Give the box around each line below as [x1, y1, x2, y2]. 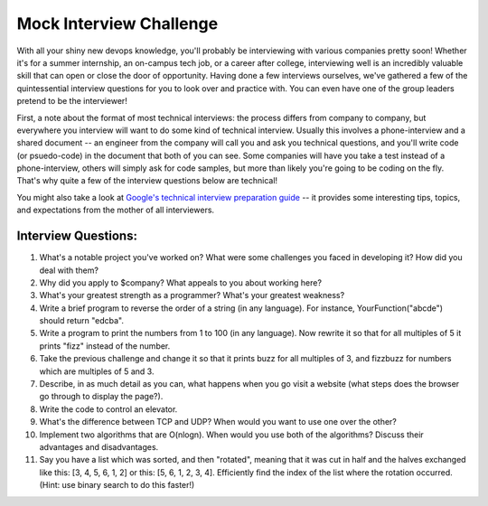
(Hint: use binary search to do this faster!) [39, 480, 195, 491]
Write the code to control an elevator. [39, 403, 178, 415]
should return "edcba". [39, 315, 125, 326]
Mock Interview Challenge [16, 14, 219, 33]
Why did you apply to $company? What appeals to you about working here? [39, 276, 323, 288]
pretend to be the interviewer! [16, 96, 128, 107]
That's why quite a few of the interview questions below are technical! [16, 175, 278, 186]
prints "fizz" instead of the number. [39, 340, 171, 351]
